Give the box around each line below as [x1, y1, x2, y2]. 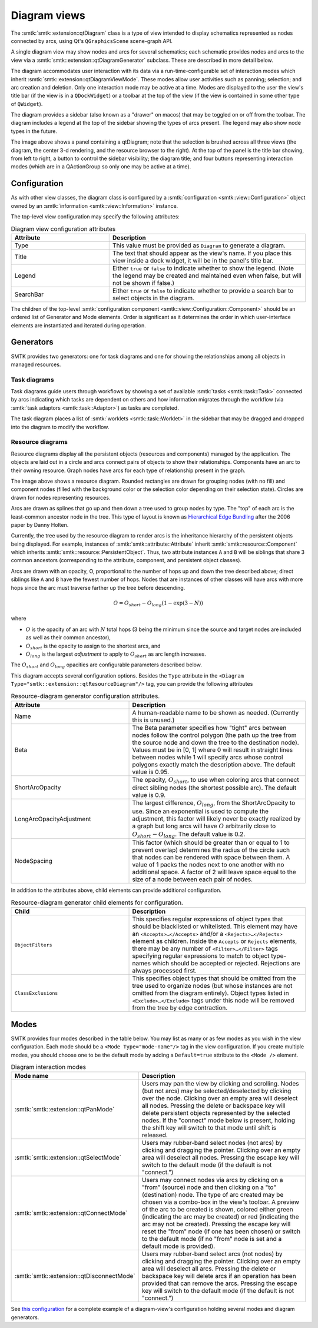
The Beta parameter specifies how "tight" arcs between [132, 723, 287, 732]
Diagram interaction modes [11, 1063, 87, 1071]
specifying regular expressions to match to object [132, 952, 270, 960]
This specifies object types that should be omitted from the [132, 974, 297, 982]
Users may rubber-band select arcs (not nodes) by [141, 1250, 283, 1258]
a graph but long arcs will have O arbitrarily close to [132, 822, 276, 830]
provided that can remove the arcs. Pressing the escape [141, 1279, 297, 1287]
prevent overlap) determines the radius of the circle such [132, 846, 290, 854]
